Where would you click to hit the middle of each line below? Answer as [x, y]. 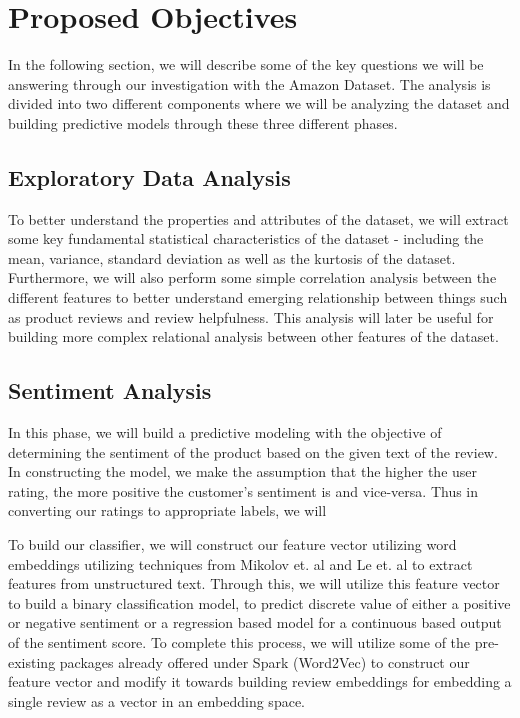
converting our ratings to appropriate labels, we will [167, 510]
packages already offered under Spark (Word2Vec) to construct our [264, 661]
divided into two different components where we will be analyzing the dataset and [259, 103]
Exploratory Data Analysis [149, 176]
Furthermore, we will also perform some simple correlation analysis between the [252, 277]
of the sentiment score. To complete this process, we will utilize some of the [239, 642]
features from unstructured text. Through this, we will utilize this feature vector [254, 583]
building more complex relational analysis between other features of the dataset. [253, 336]
